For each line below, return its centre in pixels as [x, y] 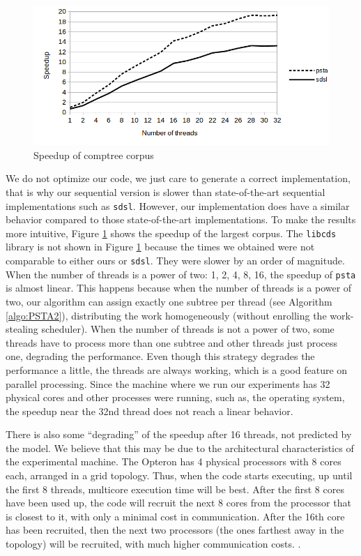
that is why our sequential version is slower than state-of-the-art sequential [166, 191]
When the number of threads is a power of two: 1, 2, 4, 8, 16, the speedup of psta [181, 274]
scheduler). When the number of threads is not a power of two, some [188, 329]
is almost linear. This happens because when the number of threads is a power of [179, 288]
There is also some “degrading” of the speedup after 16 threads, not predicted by [179, 434]
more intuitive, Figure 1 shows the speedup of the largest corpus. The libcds [171, 233]
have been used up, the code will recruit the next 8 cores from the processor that [178, 503]
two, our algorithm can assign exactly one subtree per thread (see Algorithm [169, 301]
